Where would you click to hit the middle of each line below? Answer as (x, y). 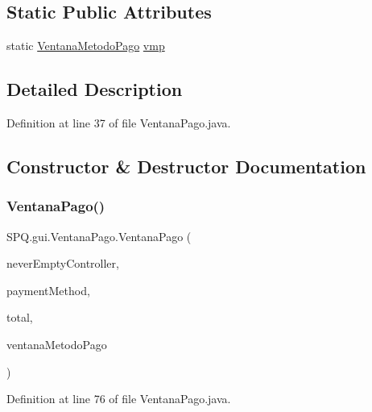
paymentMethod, (48, 290)
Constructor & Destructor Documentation (186, 166)
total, (20, 317)
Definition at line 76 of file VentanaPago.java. (119, 399)
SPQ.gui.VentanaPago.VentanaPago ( (99, 236)
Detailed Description (95, 89)
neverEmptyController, (63, 263)
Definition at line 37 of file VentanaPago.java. (119, 123)
